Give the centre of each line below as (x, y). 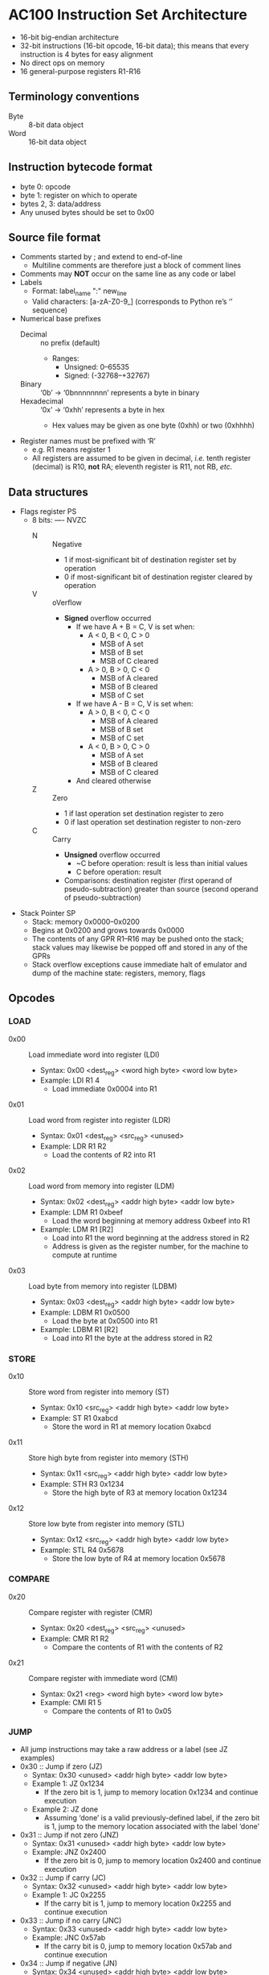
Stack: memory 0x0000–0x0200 (86, 921)
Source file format (55, 237)
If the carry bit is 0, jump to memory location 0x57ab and (138, 1946)
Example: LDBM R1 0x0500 (85, 1312)
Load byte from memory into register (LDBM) (103, 1286)
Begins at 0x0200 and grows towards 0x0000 (108, 930)
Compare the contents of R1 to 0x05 (112, 1711)
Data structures (48, 492)
